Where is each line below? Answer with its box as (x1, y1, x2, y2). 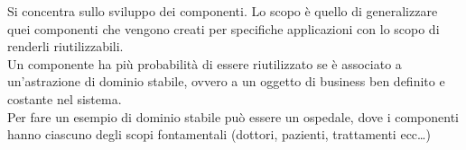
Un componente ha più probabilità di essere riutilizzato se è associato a (7, 54, 402, 73)
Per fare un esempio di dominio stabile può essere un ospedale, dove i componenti (7, 107, 460, 126)
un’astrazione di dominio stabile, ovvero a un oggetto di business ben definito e (7, 72, 445, 91)
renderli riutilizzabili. (7, 37, 124, 56)
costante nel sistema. (7, 89, 122, 108)
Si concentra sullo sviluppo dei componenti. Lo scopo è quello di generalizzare (7, 2, 438, 20)
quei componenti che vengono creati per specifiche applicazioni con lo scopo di (7, 19, 440, 38)
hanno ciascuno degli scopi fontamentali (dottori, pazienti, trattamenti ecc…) (7, 125, 431, 144)
